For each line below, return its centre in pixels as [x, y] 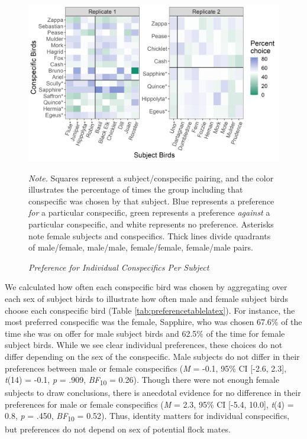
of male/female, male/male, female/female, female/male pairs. [141, 247]
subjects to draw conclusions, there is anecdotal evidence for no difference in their [153, 393]
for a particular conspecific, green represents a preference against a [149, 212]
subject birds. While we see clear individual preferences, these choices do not [144, 345]
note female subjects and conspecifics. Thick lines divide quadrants [150, 235]
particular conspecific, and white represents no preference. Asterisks [151, 224]
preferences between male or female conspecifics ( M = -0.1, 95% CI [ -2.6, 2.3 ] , [146, 368]
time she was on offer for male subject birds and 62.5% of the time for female [145, 333]
